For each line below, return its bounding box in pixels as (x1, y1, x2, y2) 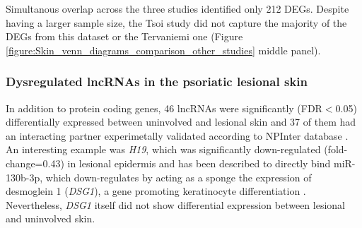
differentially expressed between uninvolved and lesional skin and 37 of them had (6, 114, 356, 129)
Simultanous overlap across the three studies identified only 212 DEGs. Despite (6, 1, 349, 16)
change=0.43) (6, 155, 64, 170)
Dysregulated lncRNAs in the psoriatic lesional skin (6, 73, 308, 90)
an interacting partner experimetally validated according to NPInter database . (6, 128, 349, 143)
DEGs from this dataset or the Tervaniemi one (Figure (6, 29, 243, 44)
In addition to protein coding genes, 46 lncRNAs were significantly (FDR (6, 100, 322, 115)
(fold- (324, 142, 348, 157)
